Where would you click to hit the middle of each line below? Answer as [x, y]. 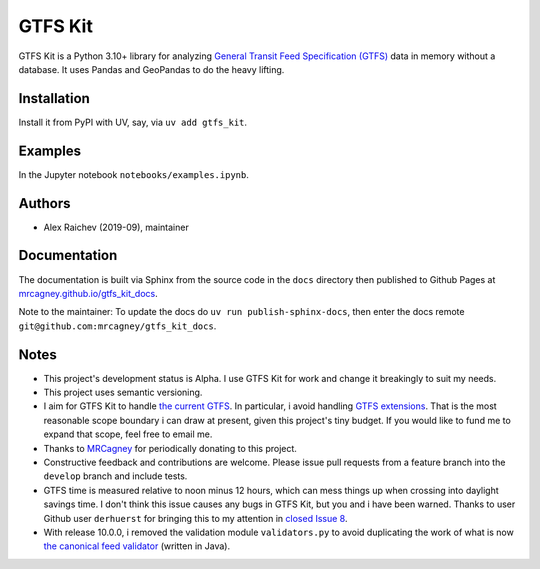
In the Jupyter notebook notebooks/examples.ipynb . [133, 174]
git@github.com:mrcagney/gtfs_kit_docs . [117, 326]
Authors [44, 203]
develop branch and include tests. [115, 476]
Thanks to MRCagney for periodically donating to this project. [170, 448]
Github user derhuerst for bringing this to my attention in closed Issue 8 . [195, 518]
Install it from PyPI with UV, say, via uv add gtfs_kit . [133, 122]
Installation [54, 98]
